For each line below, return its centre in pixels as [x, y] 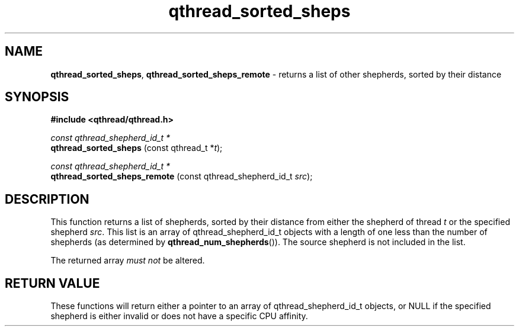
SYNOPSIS [37, 97]
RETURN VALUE [52, 283]
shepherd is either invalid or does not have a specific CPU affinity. [179, 316]
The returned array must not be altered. [128, 261]
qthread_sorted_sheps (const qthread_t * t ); [137, 148]
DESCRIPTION [47, 199]
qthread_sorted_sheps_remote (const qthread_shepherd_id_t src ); [182, 176]
